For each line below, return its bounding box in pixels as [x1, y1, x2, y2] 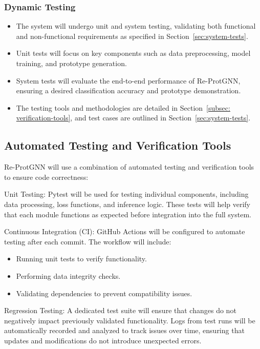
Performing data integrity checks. [16, 270, 121, 281]
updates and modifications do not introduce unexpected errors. [4, 335, 202, 345]
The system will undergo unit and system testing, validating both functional [16, 20, 256, 31]
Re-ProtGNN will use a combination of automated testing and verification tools [4, 161, 254, 172]
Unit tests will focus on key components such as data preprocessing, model [16, 48, 251, 58]
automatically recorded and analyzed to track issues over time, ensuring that [4, 325, 245, 336]
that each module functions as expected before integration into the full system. [4, 209, 251, 219]
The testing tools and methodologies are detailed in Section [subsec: [16, 102, 230, 113]
